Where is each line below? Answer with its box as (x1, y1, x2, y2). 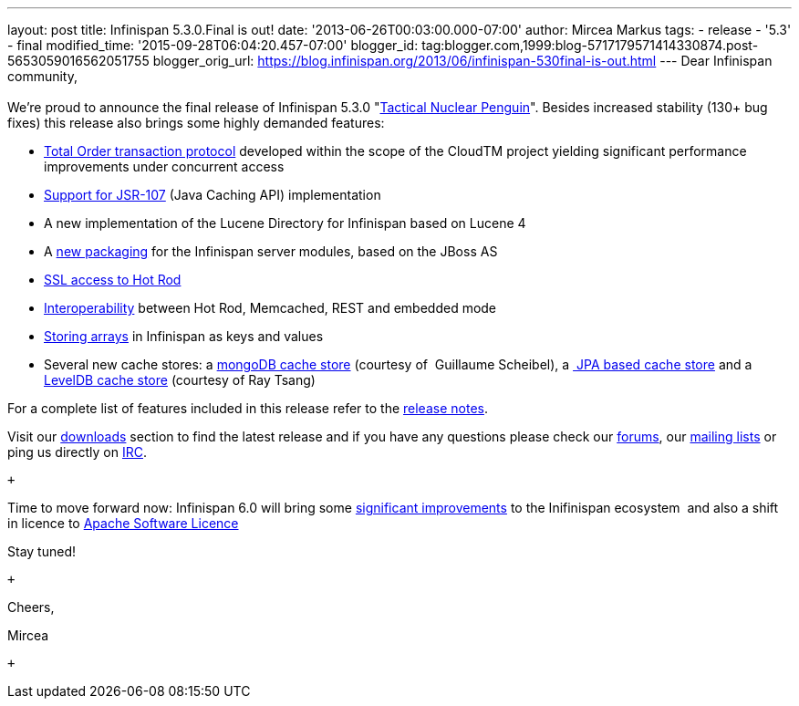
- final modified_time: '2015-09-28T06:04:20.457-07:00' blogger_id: (7, 37, 419, 53)
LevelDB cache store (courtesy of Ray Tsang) (44, 372, 316, 388)
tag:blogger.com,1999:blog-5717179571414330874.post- (421, 37, 759, 53)
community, (7, 68, 78, 84)
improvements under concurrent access (44, 159, 285, 174)
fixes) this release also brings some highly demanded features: (7, 115, 385, 130)
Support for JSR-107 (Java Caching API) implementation (44, 187, 381, 202)
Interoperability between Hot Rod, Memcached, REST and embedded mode (44, 300, 497, 316)
